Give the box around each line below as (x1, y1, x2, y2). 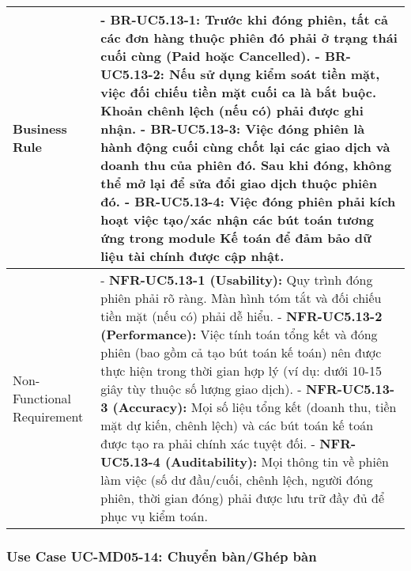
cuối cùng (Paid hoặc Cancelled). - (100, 47, 320, 65)
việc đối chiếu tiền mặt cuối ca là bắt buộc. (100, 83, 376, 101)
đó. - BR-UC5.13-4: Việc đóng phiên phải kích (100, 192, 396, 210)
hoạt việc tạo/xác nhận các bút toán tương (100, 210, 374, 229)
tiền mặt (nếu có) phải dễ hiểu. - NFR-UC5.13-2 (100, 307, 383, 325)
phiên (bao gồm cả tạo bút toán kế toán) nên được (100, 343, 382, 361)
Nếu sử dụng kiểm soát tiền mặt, (168, 65, 380, 83)
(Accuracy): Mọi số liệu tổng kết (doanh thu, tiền (112, 398, 397, 416)
